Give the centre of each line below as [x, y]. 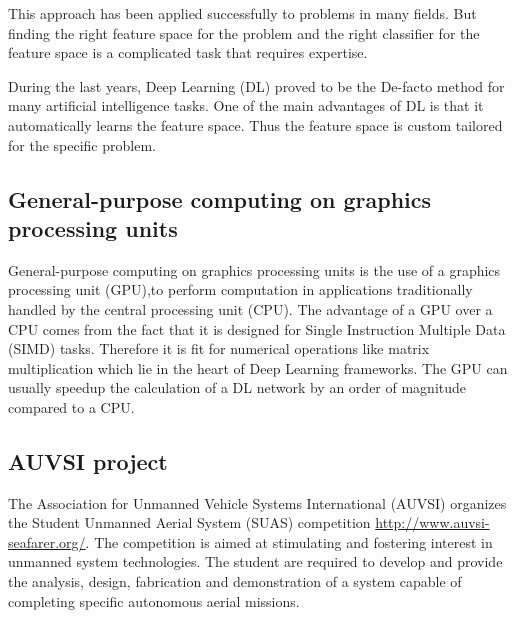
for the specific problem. [82, 144]
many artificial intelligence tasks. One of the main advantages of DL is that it [246, 105]
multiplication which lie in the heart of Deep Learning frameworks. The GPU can [258, 367]
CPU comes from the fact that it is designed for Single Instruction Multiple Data [257, 328]
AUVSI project [88, 460]
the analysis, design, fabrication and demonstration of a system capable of [235, 581]
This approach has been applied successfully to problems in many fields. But [242, 13]
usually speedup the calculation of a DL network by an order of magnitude [237, 387]
